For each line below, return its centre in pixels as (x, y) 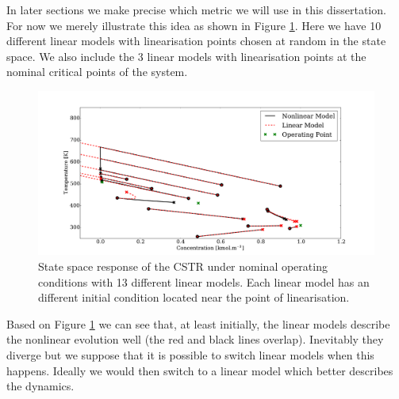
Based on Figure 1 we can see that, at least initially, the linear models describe (198, 323)
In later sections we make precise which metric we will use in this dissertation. (196, 9)
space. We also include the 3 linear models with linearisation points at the (186, 56)
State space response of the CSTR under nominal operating (183, 266)
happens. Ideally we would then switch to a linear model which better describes (200, 370)
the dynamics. (40, 386)
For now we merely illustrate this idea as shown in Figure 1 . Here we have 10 (194, 25)
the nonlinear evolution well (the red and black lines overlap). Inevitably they (195, 339)
